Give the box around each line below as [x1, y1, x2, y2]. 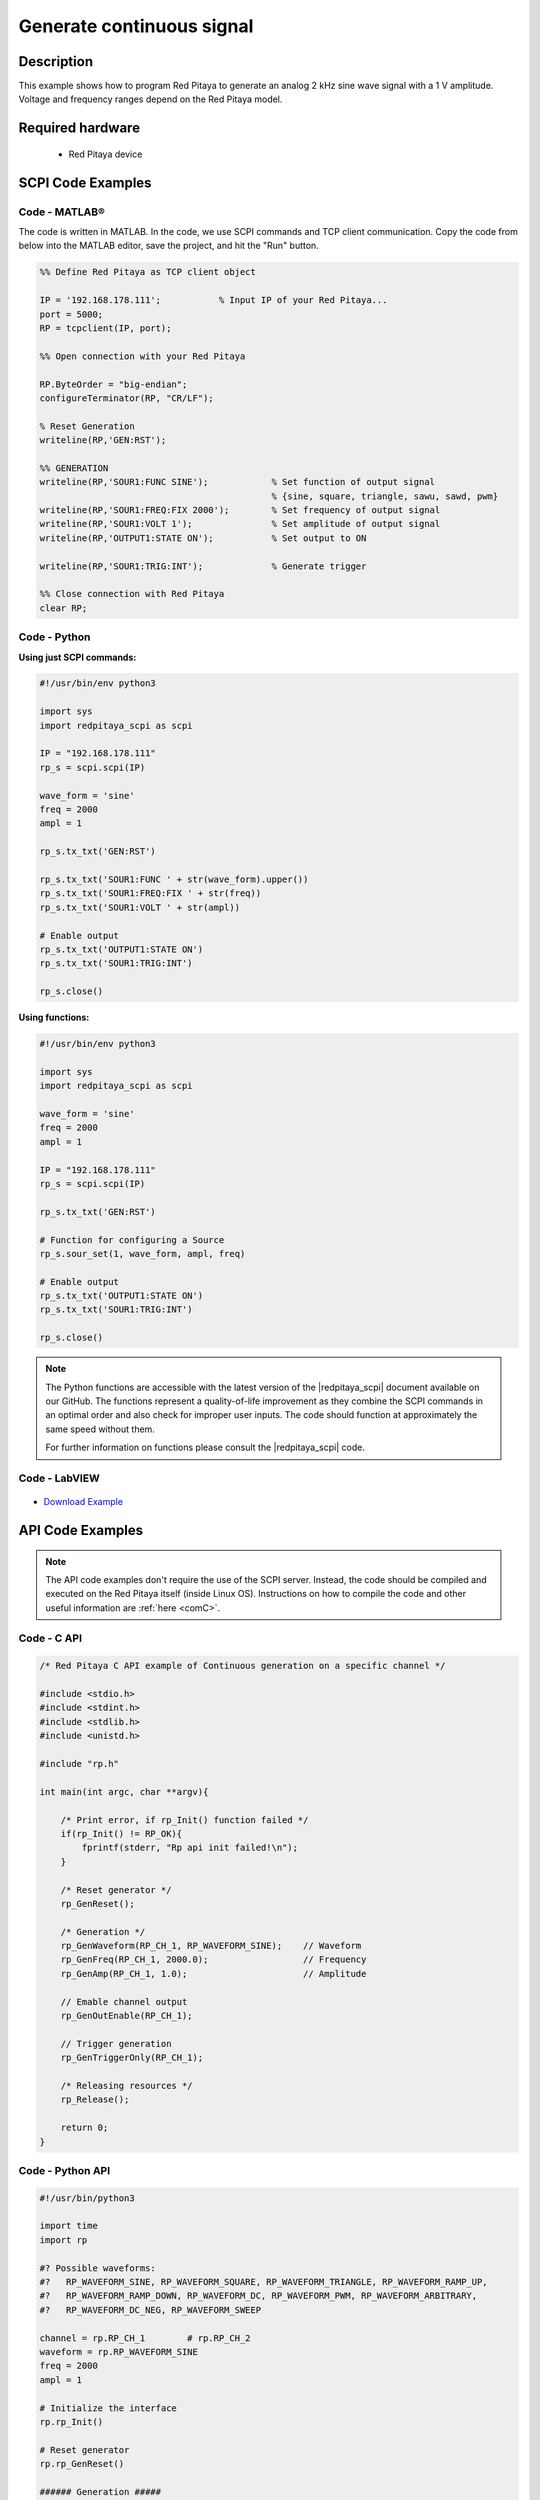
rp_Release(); [60, 2094, 130, 2105]
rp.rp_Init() [39, 2416, 104, 2427]
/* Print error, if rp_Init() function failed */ [60, 1814, 309, 1825]
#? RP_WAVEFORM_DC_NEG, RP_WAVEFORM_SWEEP [39, 2304, 262, 2315]
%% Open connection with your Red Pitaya [39, 350, 246, 362]
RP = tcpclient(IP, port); [39, 322, 172, 334]
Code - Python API [18, 2163, 111, 2177]
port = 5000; [39, 308, 104, 320]
